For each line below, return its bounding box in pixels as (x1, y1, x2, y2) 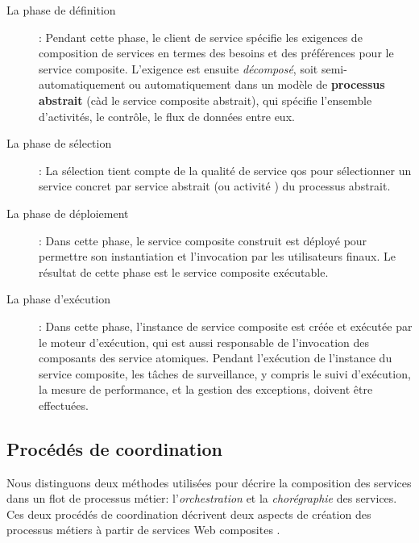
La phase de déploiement (6, 204, 129, 221)
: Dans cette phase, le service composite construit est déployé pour (39, 232, 367, 249)
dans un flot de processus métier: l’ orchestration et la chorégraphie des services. (6, 490, 397, 507)
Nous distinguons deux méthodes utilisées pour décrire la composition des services (6, 474, 412, 491)
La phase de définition (6, 2, 116, 18)
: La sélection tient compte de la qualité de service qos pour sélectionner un (39, 161, 412, 178)
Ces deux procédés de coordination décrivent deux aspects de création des (6, 505, 371, 522)
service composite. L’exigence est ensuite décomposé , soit (39, 60, 318, 77)
